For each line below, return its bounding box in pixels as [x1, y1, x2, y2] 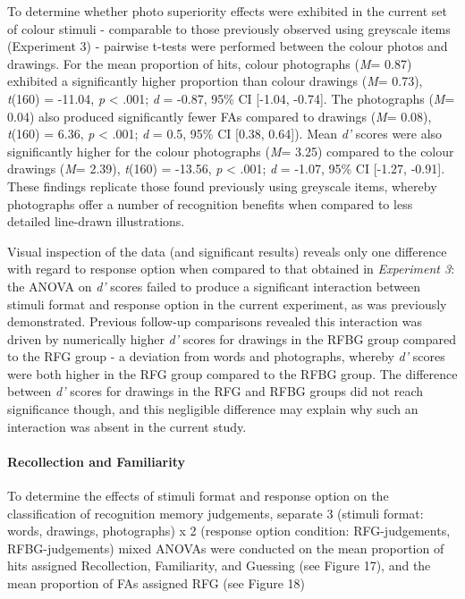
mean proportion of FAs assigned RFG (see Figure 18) [7, 574, 306, 593]
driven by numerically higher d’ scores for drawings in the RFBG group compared [7, 329, 456, 348]
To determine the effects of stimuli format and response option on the [7, 486, 389, 505]
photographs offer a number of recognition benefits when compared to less [7, 194, 413, 213]
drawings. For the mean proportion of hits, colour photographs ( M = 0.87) [7, 54, 412, 72]
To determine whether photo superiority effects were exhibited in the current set [7, 2, 448, 20]
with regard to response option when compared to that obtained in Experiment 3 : [7, 259, 455, 278]
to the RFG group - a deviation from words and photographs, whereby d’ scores [7, 347, 445, 366]
